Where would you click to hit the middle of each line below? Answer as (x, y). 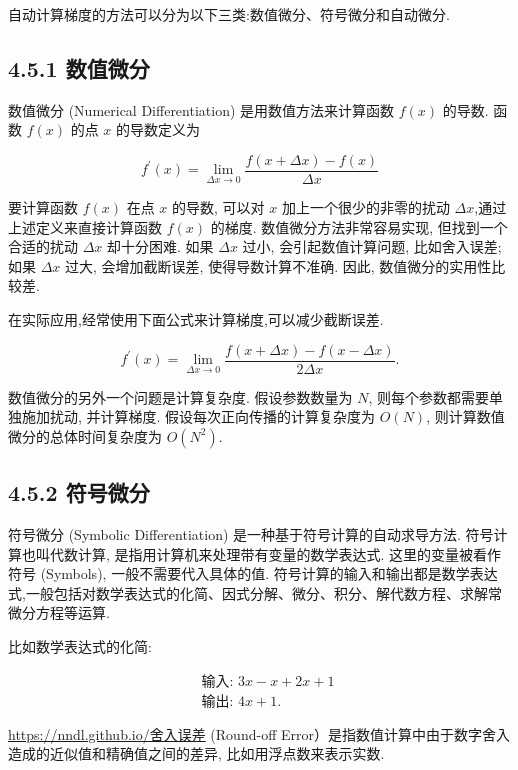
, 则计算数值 (465, 416)
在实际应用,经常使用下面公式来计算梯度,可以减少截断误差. (196, 319)
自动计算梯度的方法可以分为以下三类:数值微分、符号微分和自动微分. (229, 14)
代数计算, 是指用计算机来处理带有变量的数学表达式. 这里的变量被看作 (275, 553)
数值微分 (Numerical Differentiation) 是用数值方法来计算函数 (201, 109)
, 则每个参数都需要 (429, 396)
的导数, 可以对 (218, 207)
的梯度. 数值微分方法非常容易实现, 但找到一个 (359, 226)
